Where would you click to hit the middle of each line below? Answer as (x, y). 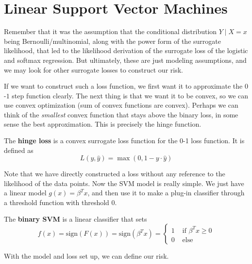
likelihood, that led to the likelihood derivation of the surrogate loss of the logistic (126, 50)
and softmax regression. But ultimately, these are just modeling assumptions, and (125, 60)
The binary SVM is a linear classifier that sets (76, 218)
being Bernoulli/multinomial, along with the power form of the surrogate (112, 41)
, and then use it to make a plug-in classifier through (166, 193)
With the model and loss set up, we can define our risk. (86, 256)
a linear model (25, 193)
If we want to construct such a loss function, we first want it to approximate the (123, 86)
